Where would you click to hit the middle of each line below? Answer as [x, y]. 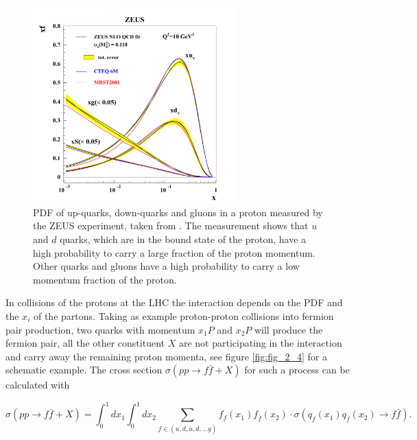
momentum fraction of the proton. [105, 279]
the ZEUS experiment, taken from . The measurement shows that [171, 225]
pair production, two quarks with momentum [100, 329]
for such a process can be [297, 370]
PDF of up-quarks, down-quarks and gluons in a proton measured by [178, 212]
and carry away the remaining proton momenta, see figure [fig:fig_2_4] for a [166, 356]
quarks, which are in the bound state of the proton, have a [183, 239]
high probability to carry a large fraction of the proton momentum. [174, 252]
